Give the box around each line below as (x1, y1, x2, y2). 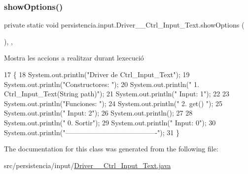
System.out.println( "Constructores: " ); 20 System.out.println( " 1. (4, 79, 199, 89)
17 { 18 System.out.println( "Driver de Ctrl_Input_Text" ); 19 (4, 69, 190, 79)
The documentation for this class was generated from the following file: (4, 144, 218, 154)
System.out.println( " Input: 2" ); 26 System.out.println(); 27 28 (4, 108, 193, 118)
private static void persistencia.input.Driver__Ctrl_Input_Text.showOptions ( (4, 20, 245, 30)
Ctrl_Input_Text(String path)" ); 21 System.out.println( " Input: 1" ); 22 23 (4, 88, 230, 99)
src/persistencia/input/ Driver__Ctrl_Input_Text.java (4, 160, 171, 170)
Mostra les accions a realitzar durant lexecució (4, 53, 144, 63)
